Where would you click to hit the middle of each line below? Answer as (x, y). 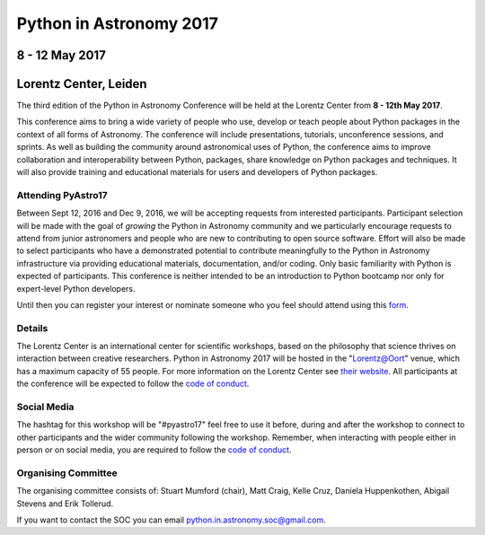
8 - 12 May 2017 (62, 55)
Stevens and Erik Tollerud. (65, 504)
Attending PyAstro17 (62, 195)
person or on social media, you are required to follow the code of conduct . (154, 450)
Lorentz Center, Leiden (82, 84)
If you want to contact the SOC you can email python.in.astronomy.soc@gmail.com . (172, 520)
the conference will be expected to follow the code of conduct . (133, 384)
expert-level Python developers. (76, 288)
